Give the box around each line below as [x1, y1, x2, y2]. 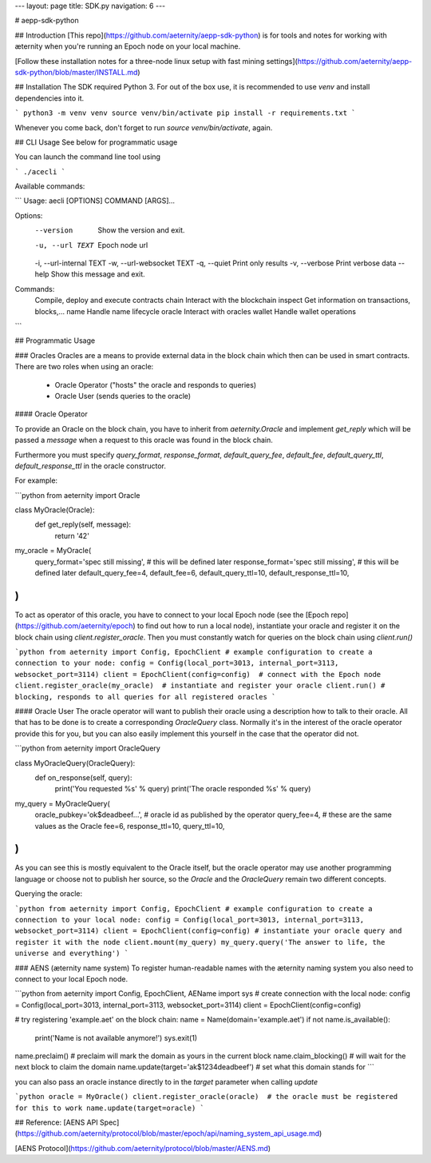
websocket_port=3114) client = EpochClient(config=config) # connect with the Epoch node [14, 670, 382, 679]
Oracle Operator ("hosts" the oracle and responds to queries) [54, 380, 257, 389]
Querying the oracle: [14, 889, 83, 898]
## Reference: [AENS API [14, 1117, 99, 1127]
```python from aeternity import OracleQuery [14, 743, 161, 753]
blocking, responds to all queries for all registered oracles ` [14, 692, 276, 701]
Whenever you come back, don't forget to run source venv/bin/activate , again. [14, 122, 273, 132]
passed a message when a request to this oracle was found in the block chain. [14, 436, 273, 445]
